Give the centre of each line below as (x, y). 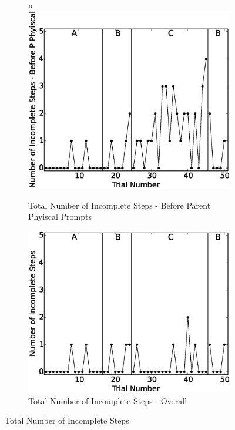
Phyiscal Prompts (60, 216)
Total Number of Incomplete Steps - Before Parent (120, 205)
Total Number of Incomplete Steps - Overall (108, 400)
